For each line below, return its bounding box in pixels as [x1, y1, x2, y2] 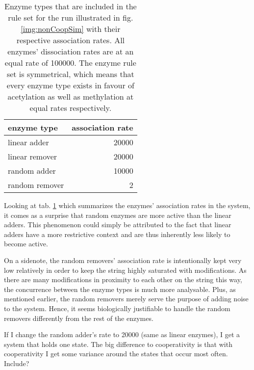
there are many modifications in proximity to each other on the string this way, [4, 274, 242, 285]
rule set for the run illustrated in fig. [8, 12, 133, 23]
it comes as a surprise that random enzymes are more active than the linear [4, 210, 231, 220]
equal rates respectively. [29, 102, 112, 113]
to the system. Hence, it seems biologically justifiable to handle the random [4, 303, 230, 313]
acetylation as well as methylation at [7, 91, 134, 102]
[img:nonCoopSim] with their [21, 23, 121, 34]
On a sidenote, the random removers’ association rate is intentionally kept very [4, 255, 242, 265]
